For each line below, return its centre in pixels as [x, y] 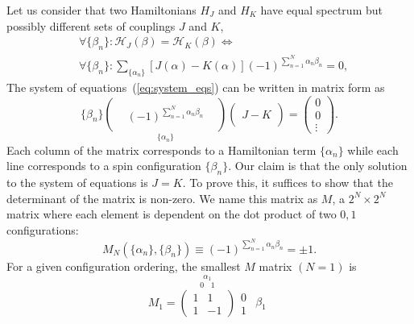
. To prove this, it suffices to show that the [288, 183]
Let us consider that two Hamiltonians [101, 10]
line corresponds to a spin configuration [104, 166]
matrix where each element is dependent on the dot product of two [172, 214]
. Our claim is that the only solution [318, 166]
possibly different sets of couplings [91, 25]
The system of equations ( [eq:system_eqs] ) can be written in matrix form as [196, 87]
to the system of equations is [77, 183]
